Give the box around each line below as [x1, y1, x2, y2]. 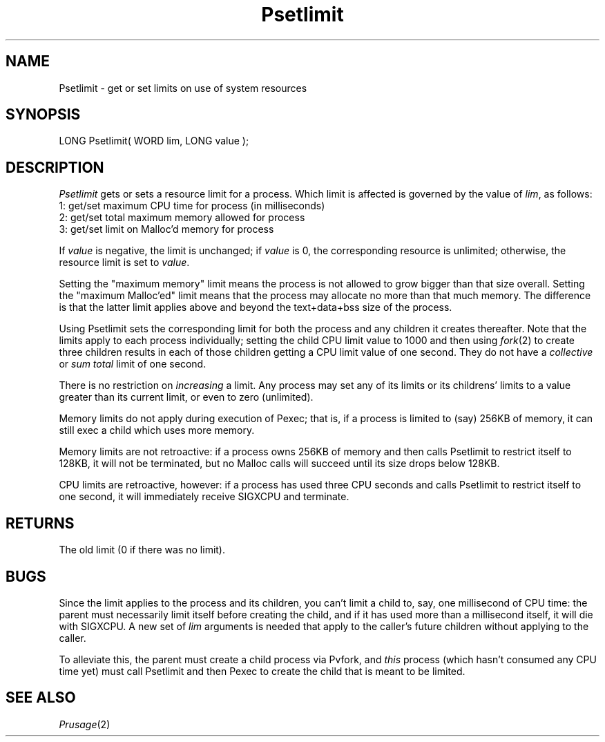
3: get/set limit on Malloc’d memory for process [59, 223, 274, 236]
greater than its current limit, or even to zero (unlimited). [59, 391, 314, 403]
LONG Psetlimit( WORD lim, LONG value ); [59, 135, 249, 147]
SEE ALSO [6, 689, 76, 707]
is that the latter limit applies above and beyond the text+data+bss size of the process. [59, 301, 452, 314]
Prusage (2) [59, 718, 111, 730]
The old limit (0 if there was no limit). [59, 544, 226, 556]
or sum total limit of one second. [59, 358, 207, 370]
